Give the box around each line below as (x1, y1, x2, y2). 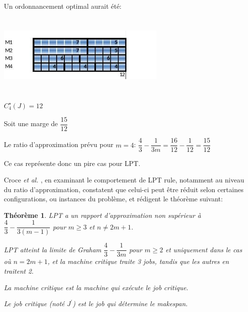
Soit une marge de (4, 118, 58, 129)
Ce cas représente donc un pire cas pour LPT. (4, 158, 140, 168)
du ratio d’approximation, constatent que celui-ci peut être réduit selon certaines (4, 184, 244, 194)
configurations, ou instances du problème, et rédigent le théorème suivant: (4, 194, 223, 204)
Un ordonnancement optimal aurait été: (4, 1, 122, 11)
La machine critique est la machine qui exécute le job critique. (4, 282, 188, 292)
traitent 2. (4, 266, 34, 276)
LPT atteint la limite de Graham (4, 244, 102, 254)
